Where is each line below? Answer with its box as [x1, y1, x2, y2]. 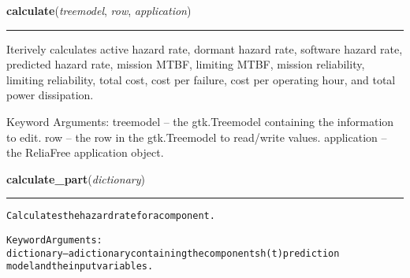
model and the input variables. [6, 261, 154, 272]
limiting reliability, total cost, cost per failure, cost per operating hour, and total [6, 71, 396, 87]
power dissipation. [6, 87, 94, 103]
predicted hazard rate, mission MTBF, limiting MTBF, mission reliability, [6, 56, 365, 72]
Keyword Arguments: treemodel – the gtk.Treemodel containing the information [6, 113, 394, 129]
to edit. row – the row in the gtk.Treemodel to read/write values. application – [6, 128, 387, 145]
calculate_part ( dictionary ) [6, 170, 145, 187]
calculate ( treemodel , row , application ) [6, 2, 192, 18]
